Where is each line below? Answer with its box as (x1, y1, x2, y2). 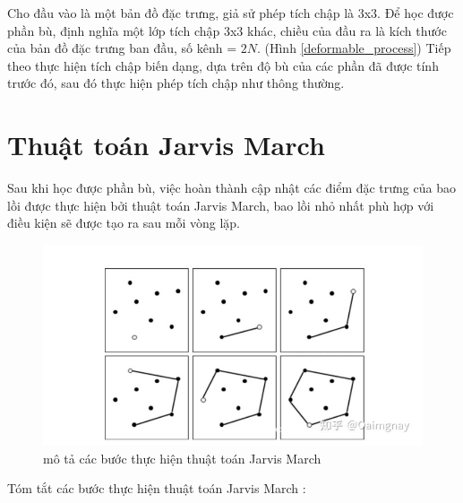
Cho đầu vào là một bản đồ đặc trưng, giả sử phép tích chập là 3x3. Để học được (7, 4, 454, 22)
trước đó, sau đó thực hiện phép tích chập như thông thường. (7, 74, 345, 92)
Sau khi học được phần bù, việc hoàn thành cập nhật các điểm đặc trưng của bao (7, 178, 456, 197)
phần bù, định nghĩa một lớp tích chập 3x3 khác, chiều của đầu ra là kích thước (7, 21, 447, 39)
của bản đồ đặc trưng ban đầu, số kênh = (7, 39, 237, 57)
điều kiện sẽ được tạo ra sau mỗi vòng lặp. (7, 213, 240, 232)
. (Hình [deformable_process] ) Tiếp (256, 39, 451, 57)
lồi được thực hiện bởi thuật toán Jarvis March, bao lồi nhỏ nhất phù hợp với (7, 195, 434, 214)
